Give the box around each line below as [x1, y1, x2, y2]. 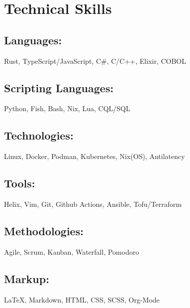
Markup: [4, 271, 49, 286]
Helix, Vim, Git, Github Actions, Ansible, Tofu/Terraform [4, 198, 182, 209]
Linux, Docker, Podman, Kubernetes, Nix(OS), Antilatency [4, 151, 185, 161]
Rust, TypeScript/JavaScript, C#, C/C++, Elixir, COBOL [4, 55, 186, 66]
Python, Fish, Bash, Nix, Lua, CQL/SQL [4, 103, 130, 114]
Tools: [4, 175, 35, 191]
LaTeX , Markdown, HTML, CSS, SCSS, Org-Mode [4, 294, 160, 305]
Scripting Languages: [4, 80, 114, 95]
